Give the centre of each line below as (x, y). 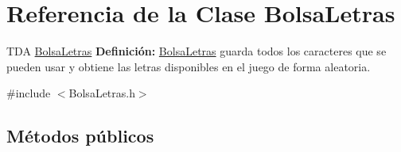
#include (29, 93)
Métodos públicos (80, 136)
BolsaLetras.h (102, 93)
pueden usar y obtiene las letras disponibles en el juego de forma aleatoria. (189, 66)
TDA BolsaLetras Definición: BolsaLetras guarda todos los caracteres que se (197, 51)
